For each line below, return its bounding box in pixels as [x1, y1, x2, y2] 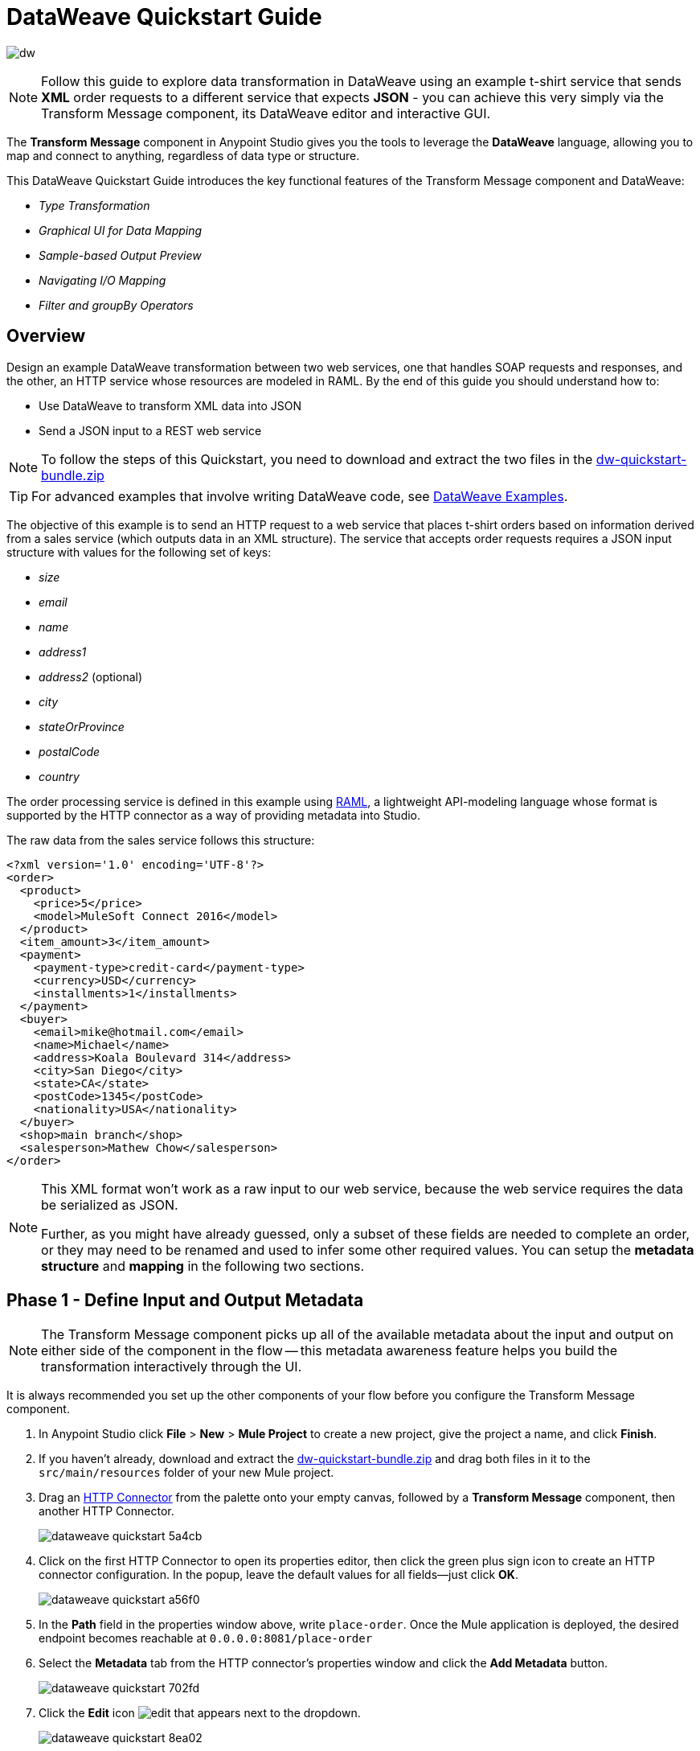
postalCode [39, 744, 100, 758]
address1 [39, 644, 87, 659]
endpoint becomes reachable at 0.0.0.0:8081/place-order [39, 1631, 373, 1646]
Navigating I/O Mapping [39, 273, 166, 287]
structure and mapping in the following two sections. [41, 1257, 365, 1274]
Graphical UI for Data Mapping [39, 223, 203, 237]
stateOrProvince [39, 719, 125, 734]
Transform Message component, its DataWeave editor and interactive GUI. [41, 105, 491, 121]
